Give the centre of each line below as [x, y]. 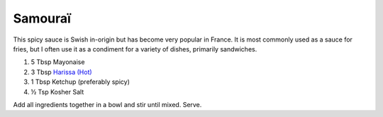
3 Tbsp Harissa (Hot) [61, 72]
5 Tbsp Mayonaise [58, 62]
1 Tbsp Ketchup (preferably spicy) [81, 82]
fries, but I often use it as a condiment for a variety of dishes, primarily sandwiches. [135, 49]
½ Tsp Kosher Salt [57, 92]
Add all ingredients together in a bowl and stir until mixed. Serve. [107, 104]
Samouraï [42, 18]
